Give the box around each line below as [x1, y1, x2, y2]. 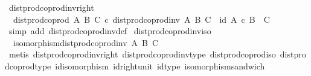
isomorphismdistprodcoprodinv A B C [13, 36, 159, 48]
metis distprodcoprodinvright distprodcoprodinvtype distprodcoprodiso [8, 48, 276, 60]
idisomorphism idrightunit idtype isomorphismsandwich [55, 59, 265, 72]
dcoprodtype [5, 59, 51, 72]
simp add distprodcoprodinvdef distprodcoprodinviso [8, 25, 211, 37]
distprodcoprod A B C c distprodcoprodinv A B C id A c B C [13, 13, 270, 25]
